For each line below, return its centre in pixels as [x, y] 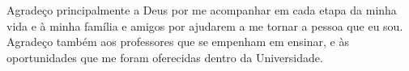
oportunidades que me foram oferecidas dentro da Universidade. [165, 57]
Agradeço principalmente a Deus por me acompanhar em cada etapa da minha [202, 10]
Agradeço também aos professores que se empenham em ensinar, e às [178, 42]
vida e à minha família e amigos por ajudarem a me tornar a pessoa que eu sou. [205, 25]
